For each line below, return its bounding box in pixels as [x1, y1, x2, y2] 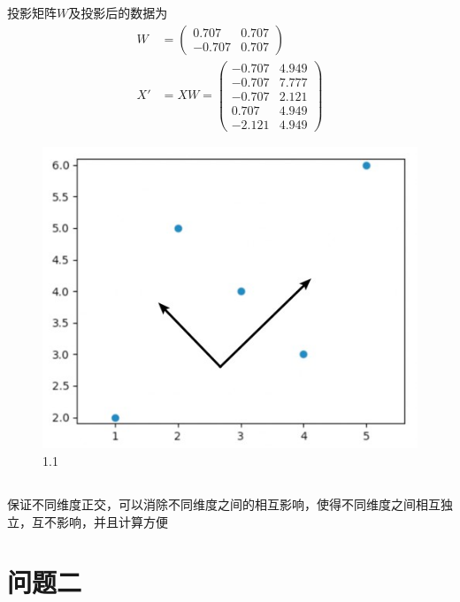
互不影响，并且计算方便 [31, 512, 168, 530]
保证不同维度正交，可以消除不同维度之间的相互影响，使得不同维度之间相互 [7, 494, 441, 513]
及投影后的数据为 [68, 4, 168, 21]
